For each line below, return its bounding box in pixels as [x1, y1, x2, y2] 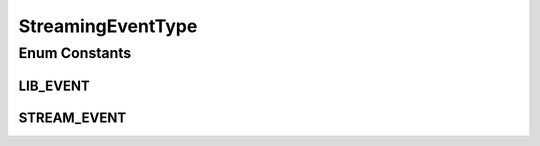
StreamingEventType [18, 15, 198, 37]
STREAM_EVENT [18, 109, 127, 126]
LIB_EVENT [18, 77, 90, 94]
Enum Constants [18, 44, 132, 62]
